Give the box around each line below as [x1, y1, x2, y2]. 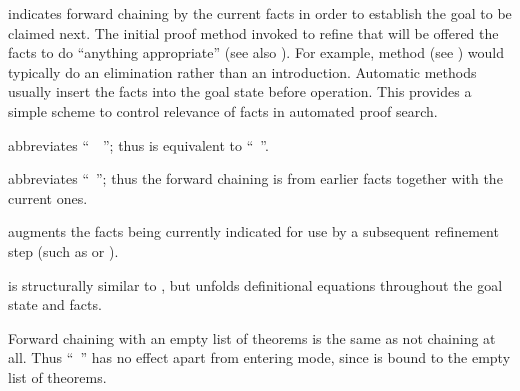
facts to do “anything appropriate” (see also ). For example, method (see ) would [8, 42, 505, 63]
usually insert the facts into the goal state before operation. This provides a [8, 81, 472, 102]
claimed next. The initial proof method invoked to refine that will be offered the [8, 22, 499, 43]
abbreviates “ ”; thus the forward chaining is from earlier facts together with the [8, 168, 503, 189]
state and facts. [8, 294, 102, 315]
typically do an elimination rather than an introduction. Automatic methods [8, 61, 477, 82]
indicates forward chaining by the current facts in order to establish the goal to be [8, 3, 512, 23]
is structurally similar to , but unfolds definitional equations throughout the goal [8, 274, 503, 295]
